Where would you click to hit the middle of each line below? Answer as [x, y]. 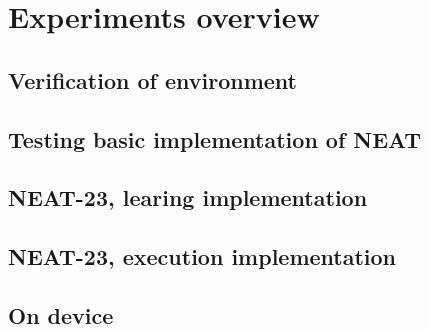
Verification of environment [152, 79]
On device [61, 314]
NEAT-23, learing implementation [188, 197]
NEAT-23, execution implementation [202, 256]
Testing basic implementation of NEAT [215, 138]
